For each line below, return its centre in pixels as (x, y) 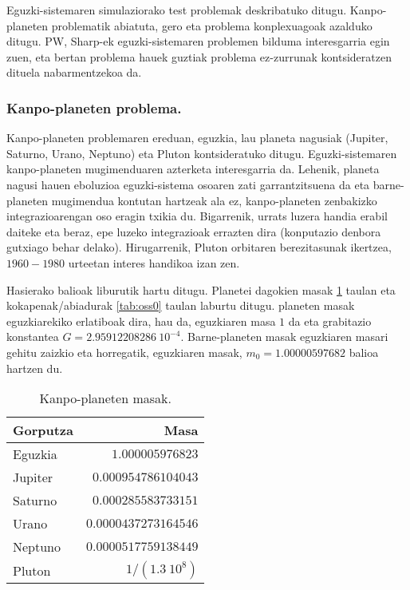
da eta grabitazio (330, 321)
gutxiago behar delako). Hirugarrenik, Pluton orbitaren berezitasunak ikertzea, (199, 247)
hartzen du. (35, 368)
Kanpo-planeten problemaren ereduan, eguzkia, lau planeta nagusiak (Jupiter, (197, 138)
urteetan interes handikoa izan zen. (154, 262)
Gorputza (43, 430)
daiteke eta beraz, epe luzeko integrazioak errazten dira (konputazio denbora (194, 231)
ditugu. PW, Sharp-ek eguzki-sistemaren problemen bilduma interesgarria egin (198, 41)
